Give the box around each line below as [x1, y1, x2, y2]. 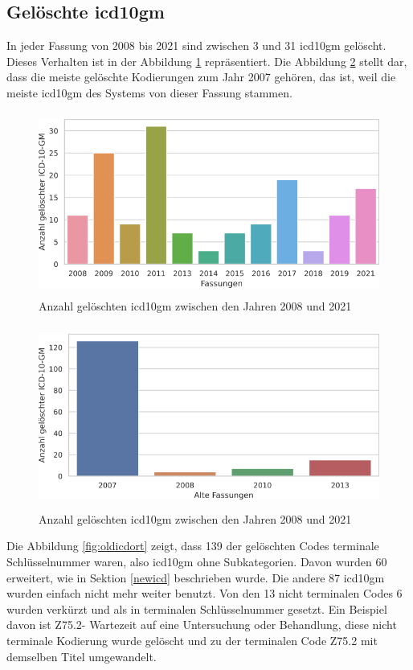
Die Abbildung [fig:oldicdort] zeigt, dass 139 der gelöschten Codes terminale [6, 537, 379, 554]
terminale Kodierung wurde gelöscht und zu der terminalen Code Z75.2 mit [6, 632, 378, 649]
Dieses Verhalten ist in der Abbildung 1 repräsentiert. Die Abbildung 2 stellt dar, [6, 52, 407, 69]
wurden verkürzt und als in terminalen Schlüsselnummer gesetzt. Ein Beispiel [6, 600, 387, 617]
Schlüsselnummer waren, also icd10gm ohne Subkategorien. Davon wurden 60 [6, 553, 387, 570]
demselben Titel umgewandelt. [6, 647, 157, 664]
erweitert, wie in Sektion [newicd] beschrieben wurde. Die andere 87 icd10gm [6, 569, 385, 586]
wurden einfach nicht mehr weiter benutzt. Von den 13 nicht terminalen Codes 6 [6, 585, 403, 602]
